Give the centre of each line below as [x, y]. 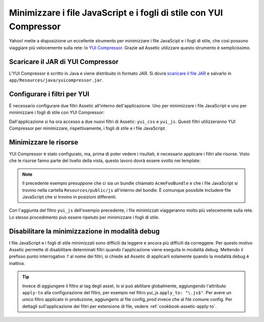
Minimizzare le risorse [44, 142]
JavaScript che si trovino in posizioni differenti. [69, 197]
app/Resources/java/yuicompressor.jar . [56, 80]
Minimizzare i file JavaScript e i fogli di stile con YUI [116, 13]
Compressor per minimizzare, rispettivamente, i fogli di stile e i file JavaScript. [88, 128]
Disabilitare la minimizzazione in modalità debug [84, 231]
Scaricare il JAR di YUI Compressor [64, 62]
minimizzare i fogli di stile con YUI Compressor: [57, 113]
